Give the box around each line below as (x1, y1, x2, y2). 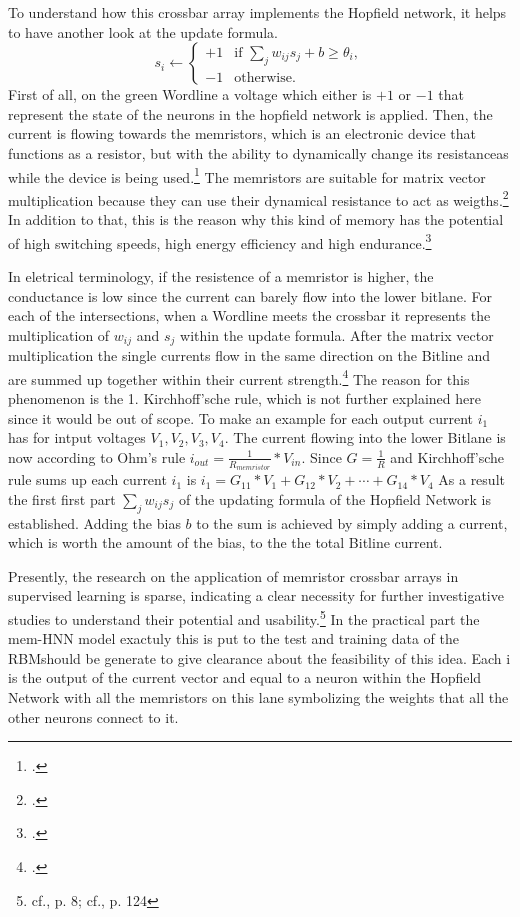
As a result (438, 469, 505, 490)
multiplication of (8, 324, 110, 345)
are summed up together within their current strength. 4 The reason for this (8, 365, 470, 389)
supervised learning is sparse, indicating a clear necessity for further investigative (8, 585, 504, 606)
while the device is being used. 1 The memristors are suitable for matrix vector (8, 163, 486, 187)
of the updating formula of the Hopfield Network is (178, 488, 491, 509)
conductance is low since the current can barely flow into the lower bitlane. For (8, 285, 492, 306)
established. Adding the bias (8, 512, 181, 533)
